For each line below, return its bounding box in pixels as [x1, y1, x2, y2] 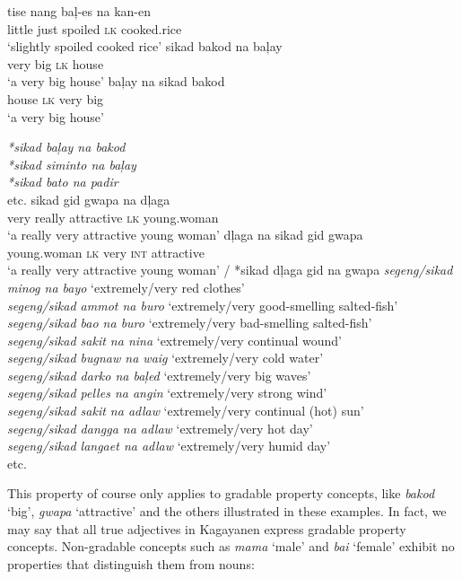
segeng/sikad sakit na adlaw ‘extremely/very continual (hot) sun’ [7, 401, 364, 420]
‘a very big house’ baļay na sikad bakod [7, 72, 225, 91]
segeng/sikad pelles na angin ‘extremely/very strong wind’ [7, 383, 327, 402]
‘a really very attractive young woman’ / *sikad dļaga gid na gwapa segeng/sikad [7, 260, 453, 279]
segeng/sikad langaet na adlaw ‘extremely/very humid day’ [7, 436, 331, 455]
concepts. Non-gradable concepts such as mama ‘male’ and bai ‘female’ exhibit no [7, 537, 455, 556]
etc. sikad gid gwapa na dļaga [7, 189, 170, 208]
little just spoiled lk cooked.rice [7, 19, 182, 38]
